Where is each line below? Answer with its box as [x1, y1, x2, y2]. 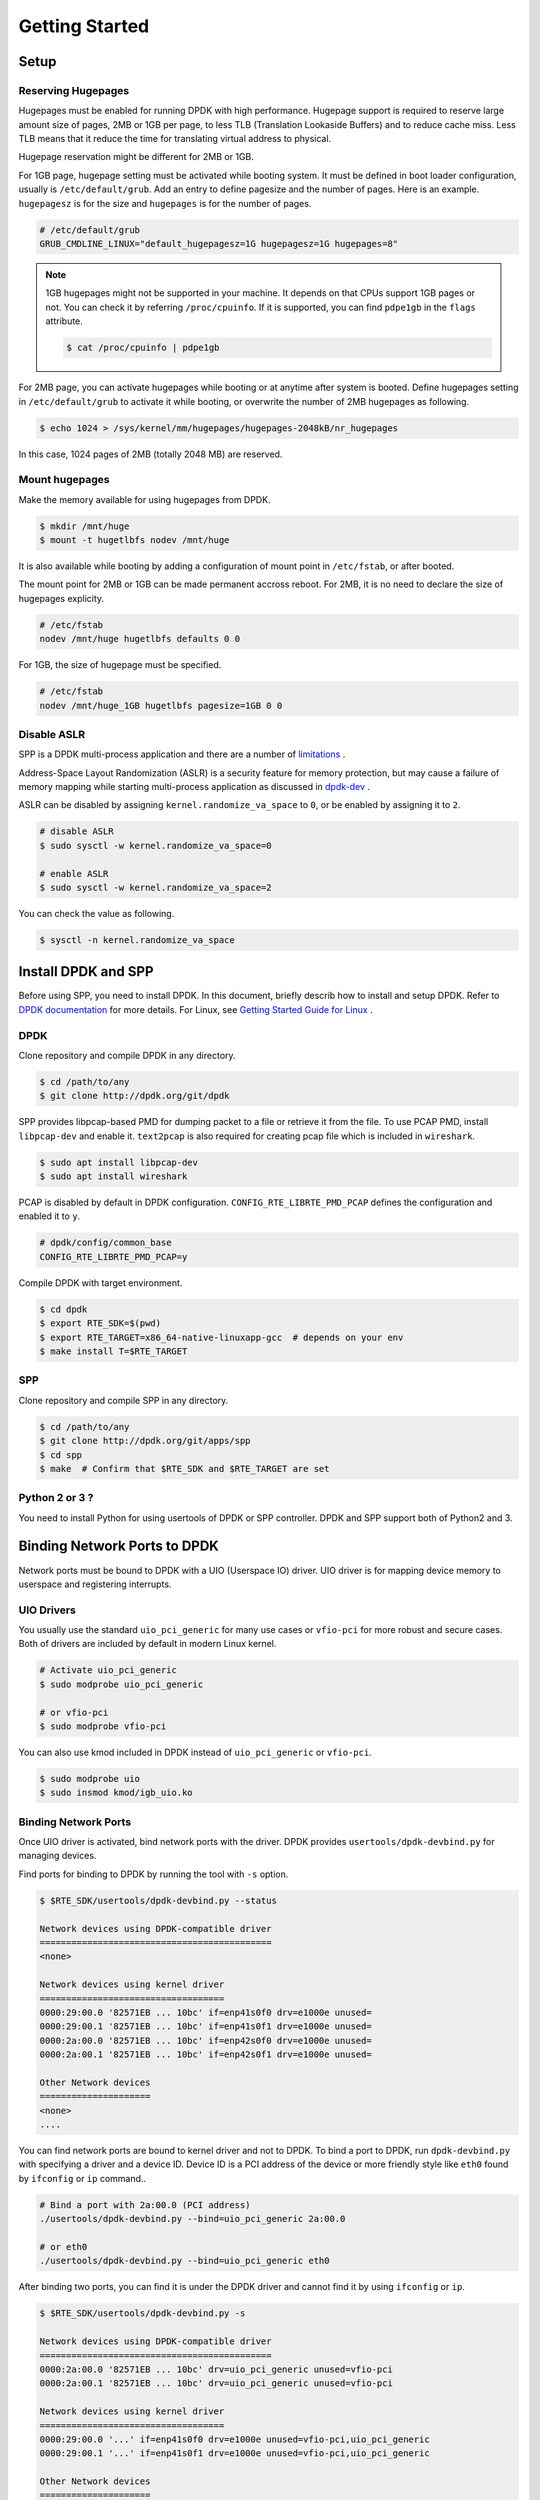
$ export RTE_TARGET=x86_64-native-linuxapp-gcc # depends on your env [39, 1331, 404, 1343]
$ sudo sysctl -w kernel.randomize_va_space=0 [39, 840, 272, 851]
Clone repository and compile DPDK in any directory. [18, 1049, 236, 1061]
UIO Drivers [18, 1603, 77, 1617]
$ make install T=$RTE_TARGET [39, 1346, 188, 1357]
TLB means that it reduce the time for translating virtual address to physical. [18, 133, 332, 145]
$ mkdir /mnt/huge [39, 520, 130, 532]
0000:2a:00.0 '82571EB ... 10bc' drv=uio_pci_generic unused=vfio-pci [39, 2363, 394, 2375]
